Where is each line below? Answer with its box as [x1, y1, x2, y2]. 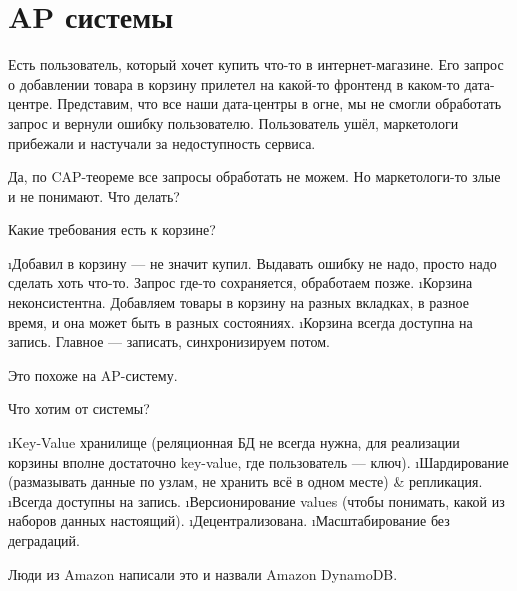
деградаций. [8, 530, 80, 550]
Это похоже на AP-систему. [8, 364, 178, 385]
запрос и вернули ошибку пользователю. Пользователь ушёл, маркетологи [8, 112, 459, 133]
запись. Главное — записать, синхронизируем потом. [8, 331, 330, 352]
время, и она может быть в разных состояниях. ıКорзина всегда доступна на [8, 311, 473, 332]
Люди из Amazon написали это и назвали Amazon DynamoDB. [8, 563, 398, 584]
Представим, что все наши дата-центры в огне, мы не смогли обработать [57, 93, 502, 114]
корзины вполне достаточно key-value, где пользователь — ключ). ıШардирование [8, 451, 509, 472]
